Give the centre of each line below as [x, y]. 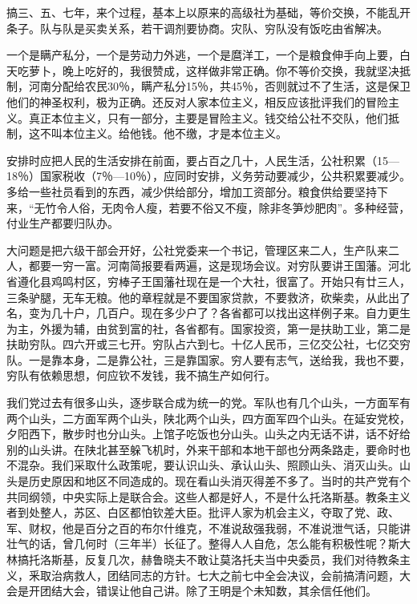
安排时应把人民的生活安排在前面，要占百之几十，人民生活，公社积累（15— [203, 160]
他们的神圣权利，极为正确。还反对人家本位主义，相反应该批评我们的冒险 [197, 101]
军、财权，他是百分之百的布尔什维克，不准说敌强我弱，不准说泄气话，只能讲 [208, 527]
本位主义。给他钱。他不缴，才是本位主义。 [174, 133]
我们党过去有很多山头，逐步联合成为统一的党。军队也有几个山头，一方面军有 [208, 403]
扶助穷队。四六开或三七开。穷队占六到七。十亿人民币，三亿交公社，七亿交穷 [208, 344]
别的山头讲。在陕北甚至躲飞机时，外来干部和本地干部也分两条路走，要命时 [203, 449]
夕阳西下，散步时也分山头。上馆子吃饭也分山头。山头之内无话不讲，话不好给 [208, 434]
